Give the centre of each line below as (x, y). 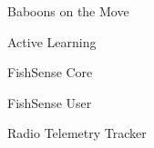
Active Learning (52, 41)
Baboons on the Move (68, 11)
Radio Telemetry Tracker (77, 133)
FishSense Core (50, 72)
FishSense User (50, 102)
